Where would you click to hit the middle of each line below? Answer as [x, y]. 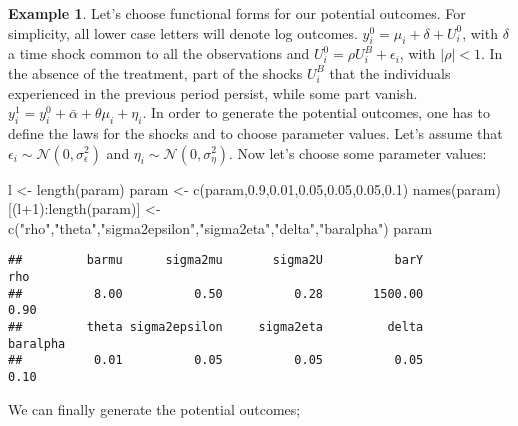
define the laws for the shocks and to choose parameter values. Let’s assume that [255, 132]
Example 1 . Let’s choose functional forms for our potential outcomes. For [237, 13]
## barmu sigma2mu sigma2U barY [216, 260]
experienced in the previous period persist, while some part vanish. [213, 92]
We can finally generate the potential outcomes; [154, 408]
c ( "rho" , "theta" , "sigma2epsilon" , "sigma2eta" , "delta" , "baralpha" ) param [220, 227]
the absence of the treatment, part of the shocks [155, 72]
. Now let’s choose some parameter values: [358, 152]
